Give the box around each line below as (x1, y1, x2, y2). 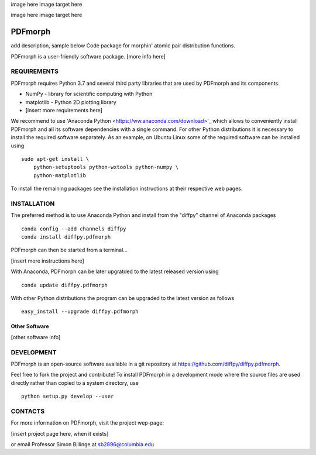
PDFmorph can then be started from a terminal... (11, 246, 128, 254)
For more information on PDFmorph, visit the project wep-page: (11, 419, 164, 426)
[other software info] (11, 333, 61, 340)
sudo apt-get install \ (21, 156, 90, 162)
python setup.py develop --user (21, 393, 114, 400)
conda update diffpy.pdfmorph (21, 281, 108, 288)
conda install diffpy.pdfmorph (21, 234, 111, 240)
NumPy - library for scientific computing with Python (25, 91, 153, 98)
